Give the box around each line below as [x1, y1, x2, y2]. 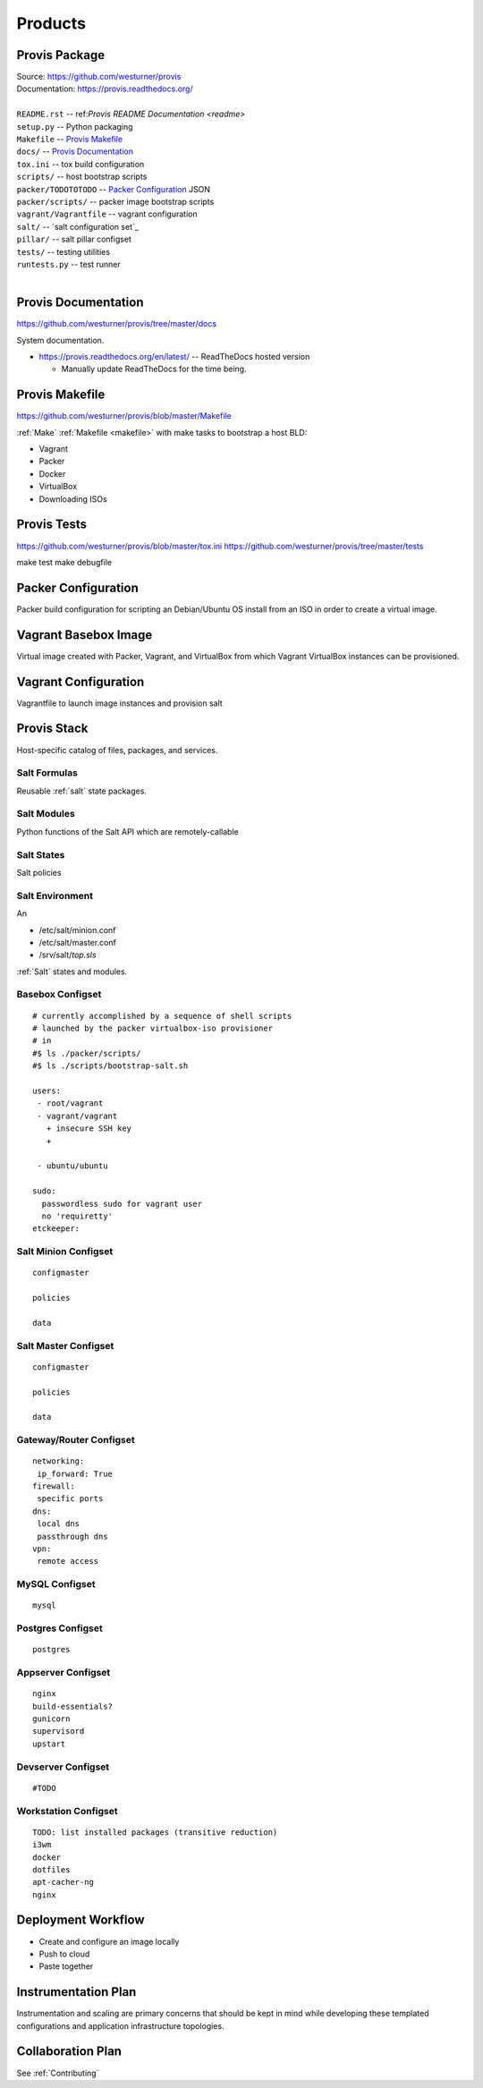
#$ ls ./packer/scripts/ [32, 1048, 141, 1058]
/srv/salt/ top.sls [38, 949, 97, 961]
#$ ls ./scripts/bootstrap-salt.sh [32, 1061, 189, 1071]
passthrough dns [37, 1531, 108, 1541]
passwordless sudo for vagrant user [41, 1199, 203, 1209]
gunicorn [32, 1714, 71, 1724]
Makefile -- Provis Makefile [16, 134, 123, 145]
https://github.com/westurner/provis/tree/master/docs [16, 318, 217, 329]
